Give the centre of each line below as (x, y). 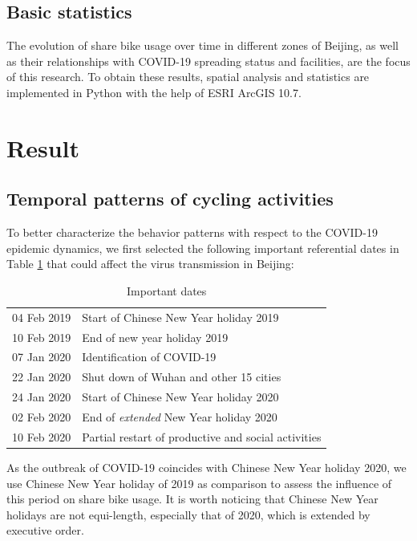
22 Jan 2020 (42, 377)
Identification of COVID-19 (149, 357)
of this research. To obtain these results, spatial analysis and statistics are (188, 77)
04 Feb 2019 (42, 317)
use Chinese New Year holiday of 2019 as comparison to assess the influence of (199, 483)
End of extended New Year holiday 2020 (180, 417)
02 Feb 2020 (42, 417)
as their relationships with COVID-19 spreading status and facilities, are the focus (208, 61)
